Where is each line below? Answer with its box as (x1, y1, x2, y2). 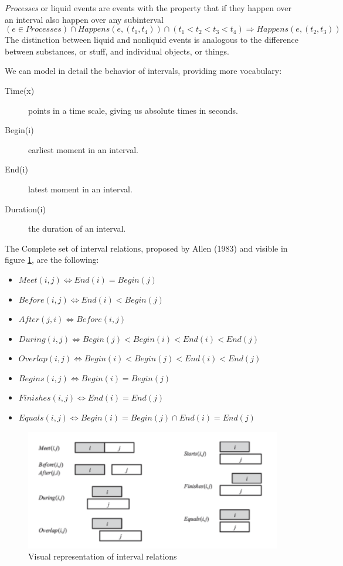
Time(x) (5, 84, 35, 96)
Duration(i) (5, 202, 46, 215)
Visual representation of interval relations (28, 550, 177, 562)
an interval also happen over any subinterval (5, 13, 164, 25)
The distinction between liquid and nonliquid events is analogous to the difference (5, 33, 298, 46)
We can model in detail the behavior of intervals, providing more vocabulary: (5, 65, 282, 77)
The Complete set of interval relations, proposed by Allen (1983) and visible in (5, 242, 288, 254)
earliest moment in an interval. (28, 143, 138, 155)
